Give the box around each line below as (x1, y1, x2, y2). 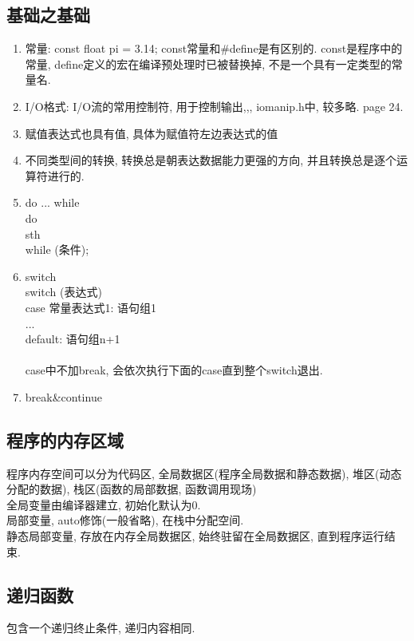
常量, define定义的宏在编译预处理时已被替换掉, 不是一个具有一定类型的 (25, 55, 392, 72)
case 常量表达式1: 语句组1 (25, 299, 156, 315)
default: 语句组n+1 (25, 330, 120, 347)
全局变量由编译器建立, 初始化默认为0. (6, 496, 201, 512)
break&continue (25, 388, 102, 405)
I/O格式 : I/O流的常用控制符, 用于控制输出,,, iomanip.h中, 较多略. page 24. (25, 97, 404, 114)
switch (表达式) (25, 283, 102, 300)
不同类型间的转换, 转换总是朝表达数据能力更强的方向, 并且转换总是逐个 (25, 152, 396, 168)
